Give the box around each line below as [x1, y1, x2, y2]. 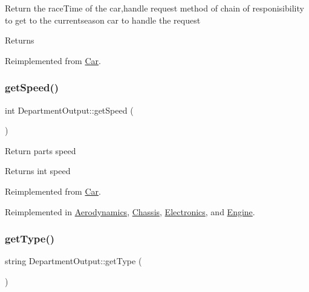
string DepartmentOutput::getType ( [5, 255, 142, 267]
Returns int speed [5, 164, 71, 177]
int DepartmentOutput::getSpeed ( [5, 103, 134, 116]
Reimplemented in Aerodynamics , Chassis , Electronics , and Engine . [5, 205, 255, 218]
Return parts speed [5, 144, 76, 157]
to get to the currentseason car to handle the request [5, 13, 201, 26]
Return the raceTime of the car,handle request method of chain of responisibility [5, 2, 304, 14]
